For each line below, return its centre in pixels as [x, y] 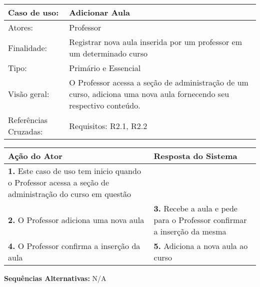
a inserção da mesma [190, 231]
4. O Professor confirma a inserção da [74, 246]
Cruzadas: [25, 131]
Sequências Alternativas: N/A [55, 278]
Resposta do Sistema [195, 156]
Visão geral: [29, 94]
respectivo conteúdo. [105, 105]
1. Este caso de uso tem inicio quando [74, 171]
